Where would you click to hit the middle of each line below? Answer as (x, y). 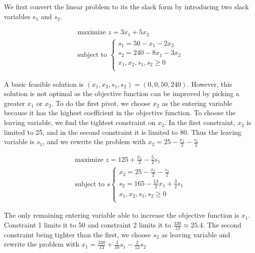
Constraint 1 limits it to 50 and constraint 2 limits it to (88, 225)
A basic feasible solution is (44, 84)
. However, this (210, 84)
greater (14, 103)
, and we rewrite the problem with (94, 141)
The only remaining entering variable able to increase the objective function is (122, 215)
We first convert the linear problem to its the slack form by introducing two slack (127, 6)
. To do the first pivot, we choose (101, 103)
